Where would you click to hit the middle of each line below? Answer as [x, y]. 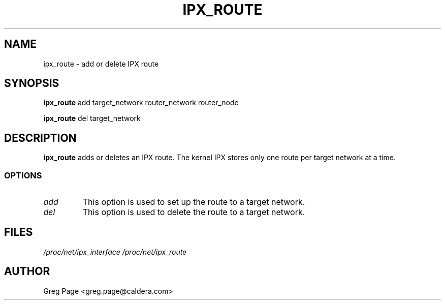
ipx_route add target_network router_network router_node [141, 103]
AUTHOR [27, 271]
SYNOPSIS [32, 83]
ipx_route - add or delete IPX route [101, 64]
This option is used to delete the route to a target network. [194, 212]
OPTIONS [23, 175]
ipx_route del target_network [92, 118]
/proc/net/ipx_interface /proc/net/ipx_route [115, 252]
